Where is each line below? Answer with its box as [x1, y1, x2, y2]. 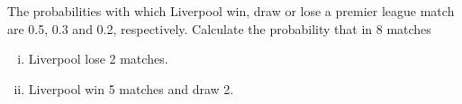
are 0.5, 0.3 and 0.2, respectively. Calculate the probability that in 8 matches [7, 19, 431, 38]
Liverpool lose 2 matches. [28, 49, 168, 68]
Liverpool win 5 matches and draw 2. [28, 79, 234, 98]
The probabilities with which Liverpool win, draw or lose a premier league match [7, 2, 455, 20]
